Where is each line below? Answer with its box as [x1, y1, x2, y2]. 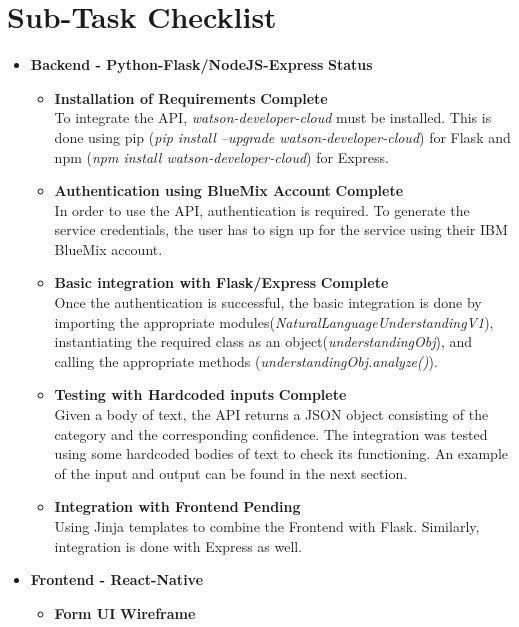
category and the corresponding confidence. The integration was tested [54, 423, 488, 444]
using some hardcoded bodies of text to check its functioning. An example [54, 443, 508, 464]
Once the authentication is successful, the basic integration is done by [54, 292, 482, 313]
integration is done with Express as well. [54, 535, 303, 556]
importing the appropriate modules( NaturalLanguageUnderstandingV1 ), [54, 311, 494, 332]
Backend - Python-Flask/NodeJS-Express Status [30, 54, 373, 75]
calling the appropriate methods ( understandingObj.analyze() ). [54, 350, 438, 371]
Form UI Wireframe [54, 602, 196, 623]
